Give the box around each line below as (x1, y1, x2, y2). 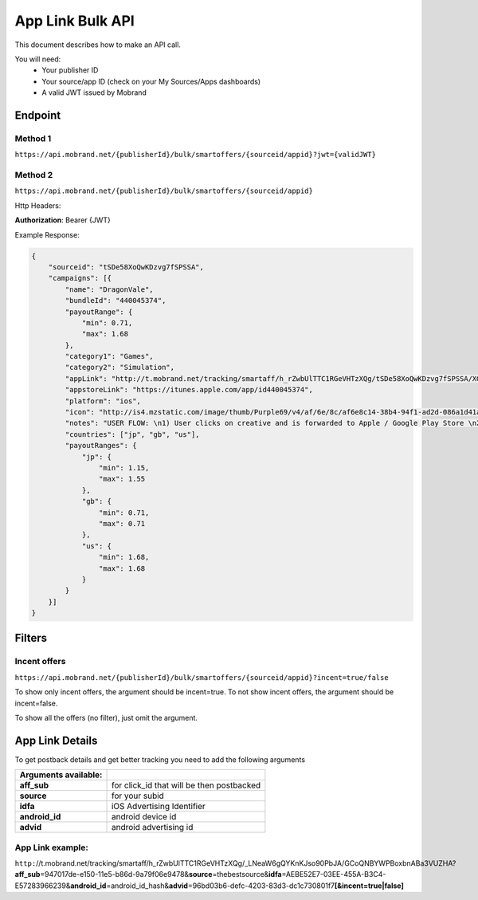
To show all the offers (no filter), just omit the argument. (14, 713, 198, 722)
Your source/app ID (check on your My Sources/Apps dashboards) (41, 77, 261, 86)
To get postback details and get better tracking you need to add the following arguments (14, 754, 306, 764)
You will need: (14, 54, 61, 64)
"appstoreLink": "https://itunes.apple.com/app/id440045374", (65, 385, 314, 395)
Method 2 (14, 170, 53, 181)
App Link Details (14, 733, 98, 747)
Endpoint (14, 108, 61, 122)
